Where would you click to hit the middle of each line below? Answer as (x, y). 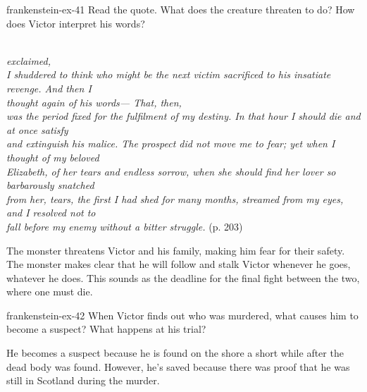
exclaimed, (29, 60)
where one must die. (50, 292)
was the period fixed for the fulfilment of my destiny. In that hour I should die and (183, 116)
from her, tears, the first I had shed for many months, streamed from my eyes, (175, 198)
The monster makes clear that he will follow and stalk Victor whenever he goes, (179, 264)
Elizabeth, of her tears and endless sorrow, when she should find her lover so (171, 171)
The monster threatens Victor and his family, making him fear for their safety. (176, 250)
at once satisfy (37, 129)
